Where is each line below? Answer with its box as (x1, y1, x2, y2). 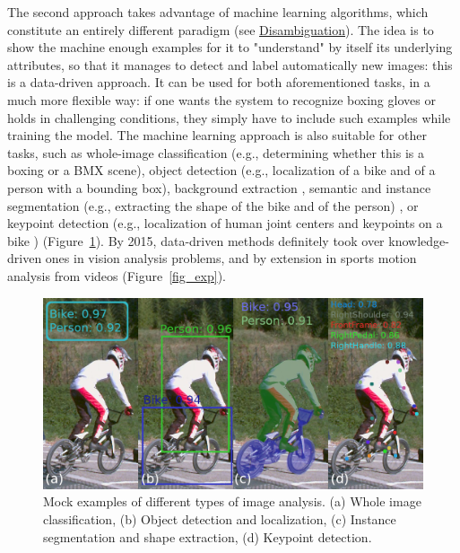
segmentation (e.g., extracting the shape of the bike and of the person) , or (7, 196, 419, 215)
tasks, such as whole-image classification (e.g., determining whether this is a (7, 143, 424, 162)
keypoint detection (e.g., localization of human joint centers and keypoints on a (7, 214, 443, 233)
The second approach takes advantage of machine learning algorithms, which (7, 3, 429, 21)
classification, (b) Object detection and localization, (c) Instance (43, 509, 396, 528)
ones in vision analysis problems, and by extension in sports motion (45, 249, 417, 268)
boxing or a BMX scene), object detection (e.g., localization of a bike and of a (7, 161, 436, 180)
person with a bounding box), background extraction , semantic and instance (7, 178, 431, 197)
